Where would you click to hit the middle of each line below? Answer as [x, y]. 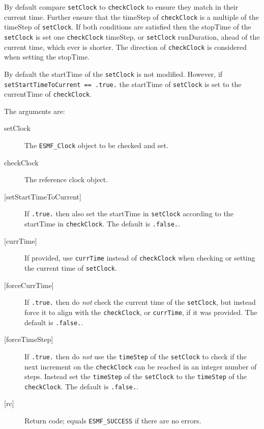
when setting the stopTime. [47, 57]
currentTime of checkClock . [48, 94]
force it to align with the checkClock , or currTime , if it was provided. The [141, 312]
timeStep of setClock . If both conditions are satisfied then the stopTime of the [128, 27]
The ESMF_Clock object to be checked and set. [96, 145]
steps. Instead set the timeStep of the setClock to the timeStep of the [136, 376]
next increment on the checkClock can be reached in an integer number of [141, 366]
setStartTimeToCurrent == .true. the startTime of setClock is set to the [123, 84]
